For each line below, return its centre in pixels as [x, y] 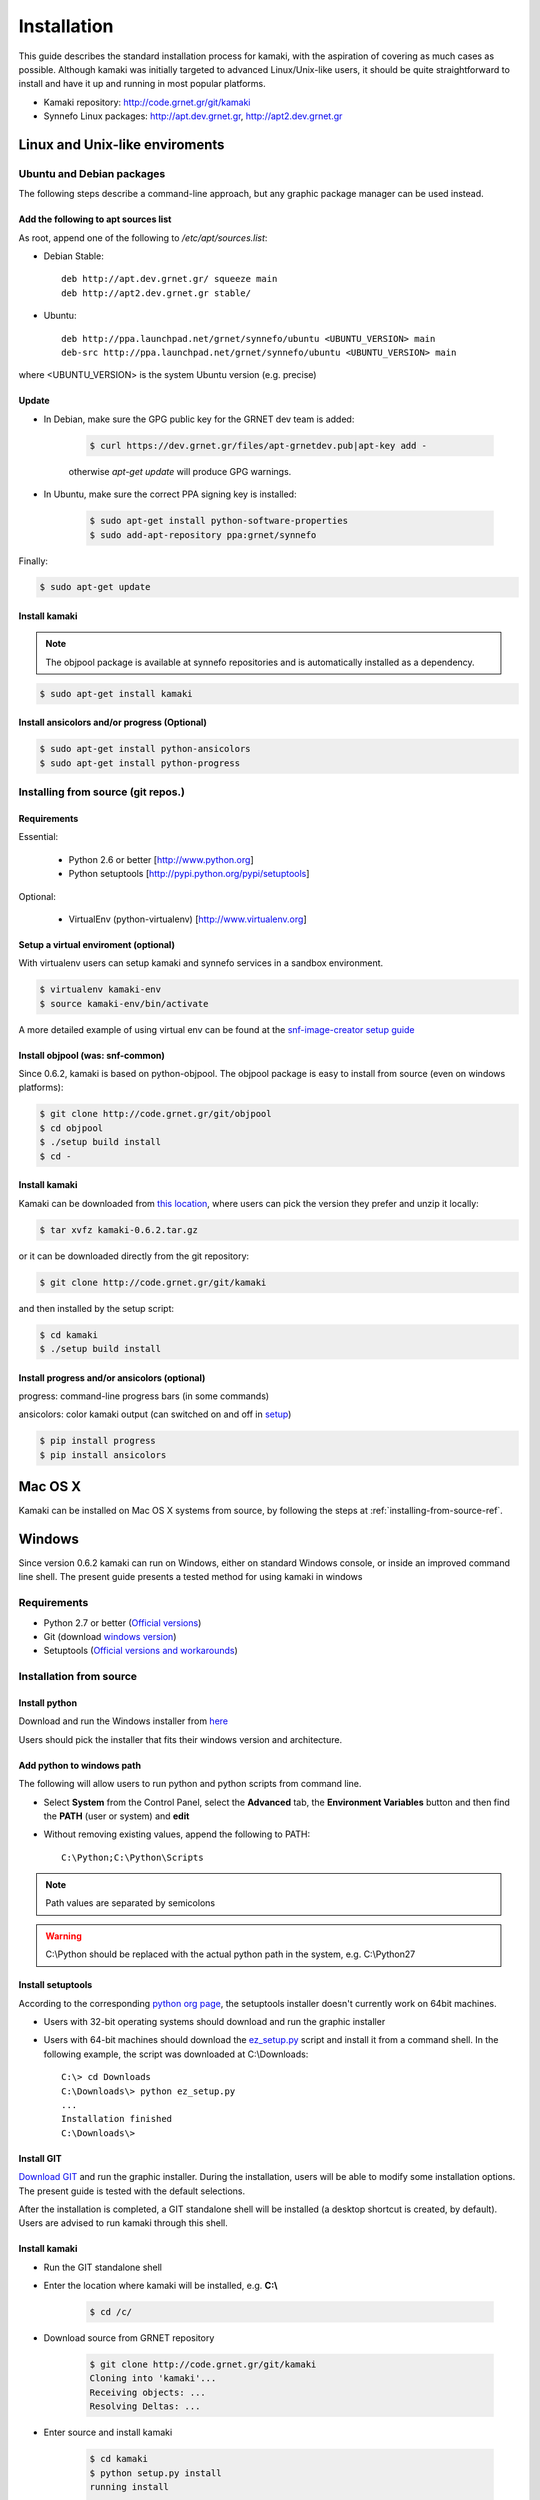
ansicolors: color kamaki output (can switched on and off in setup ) [155, 1414]
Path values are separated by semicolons [130, 1903]
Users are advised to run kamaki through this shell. [123, 2223]
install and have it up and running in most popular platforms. [142, 84]
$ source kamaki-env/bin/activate [124, 1003]
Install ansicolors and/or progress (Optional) [112, 722]
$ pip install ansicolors [103, 1454]
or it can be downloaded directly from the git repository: [134, 1256]
